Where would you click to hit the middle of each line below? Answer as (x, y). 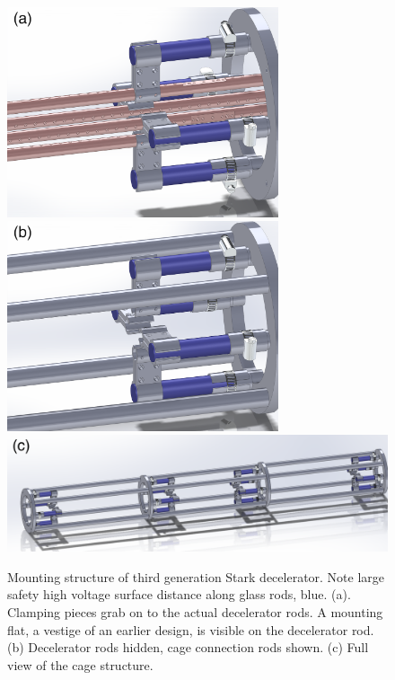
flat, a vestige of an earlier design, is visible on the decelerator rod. (191, 629)
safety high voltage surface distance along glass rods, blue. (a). (179, 594)
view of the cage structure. (80, 664)
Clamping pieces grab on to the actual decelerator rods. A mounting (195, 612)
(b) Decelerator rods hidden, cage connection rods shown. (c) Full (188, 647)
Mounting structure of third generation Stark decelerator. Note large (196, 576)
